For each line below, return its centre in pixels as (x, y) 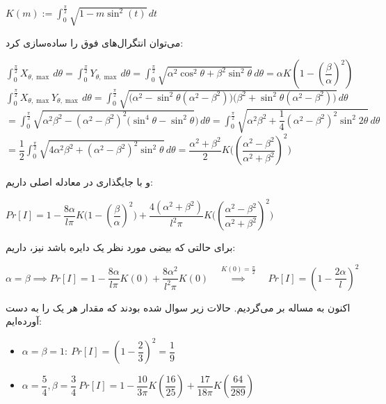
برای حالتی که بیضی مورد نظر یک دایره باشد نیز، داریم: (121, 247)
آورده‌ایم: (24, 321)
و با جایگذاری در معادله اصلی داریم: (80, 182)
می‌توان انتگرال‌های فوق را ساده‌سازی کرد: (95, 42)
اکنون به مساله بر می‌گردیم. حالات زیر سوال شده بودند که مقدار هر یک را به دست (178, 307)
